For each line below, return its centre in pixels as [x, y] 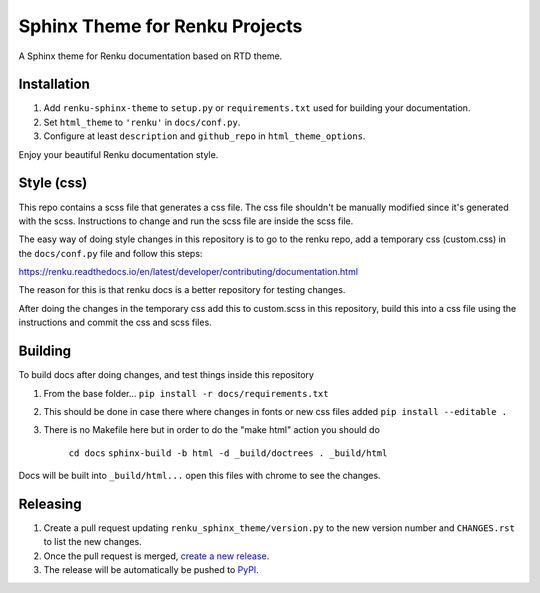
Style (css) [53, 183]
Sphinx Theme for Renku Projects [160, 26]
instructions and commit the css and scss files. [115, 322]
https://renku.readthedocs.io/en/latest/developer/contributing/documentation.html [188, 272]
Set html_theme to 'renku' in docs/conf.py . [142, 122]
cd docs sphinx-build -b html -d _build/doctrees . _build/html [228, 453]
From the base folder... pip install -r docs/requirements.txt [186, 393]
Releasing [50, 503]
